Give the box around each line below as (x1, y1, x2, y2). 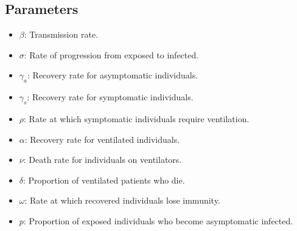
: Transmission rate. (24, 28, 98, 41)
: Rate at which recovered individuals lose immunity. (24, 194, 220, 207)
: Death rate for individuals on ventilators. (23, 153, 182, 166)
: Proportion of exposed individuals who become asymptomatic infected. (23, 214, 293, 227)
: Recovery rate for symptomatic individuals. (27, 91, 194, 103)
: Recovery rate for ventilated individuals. (24, 133, 180, 145)
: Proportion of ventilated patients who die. (23, 173, 185, 186)
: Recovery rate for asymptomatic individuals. (27, 69, 198, 81)
